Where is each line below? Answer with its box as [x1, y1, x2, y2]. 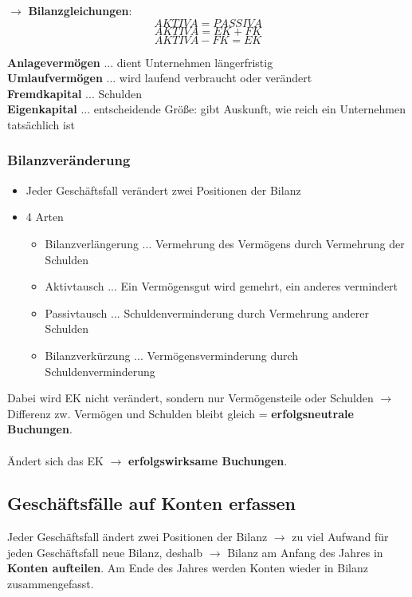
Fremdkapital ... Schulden [7, 85, 142, 101]
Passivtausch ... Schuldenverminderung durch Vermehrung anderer [45, 304, 369, 321]
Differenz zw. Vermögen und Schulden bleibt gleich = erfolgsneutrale [7, 405, 354, 421]
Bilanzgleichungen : [28, 2, 132, 18]
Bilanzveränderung [7, 150, 131, 170]
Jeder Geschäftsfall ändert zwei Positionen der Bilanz [7, 528, 268, 545]
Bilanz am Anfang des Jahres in [227, 544, 383, 560]
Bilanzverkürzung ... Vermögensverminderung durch [45, 346, 299, 363]
